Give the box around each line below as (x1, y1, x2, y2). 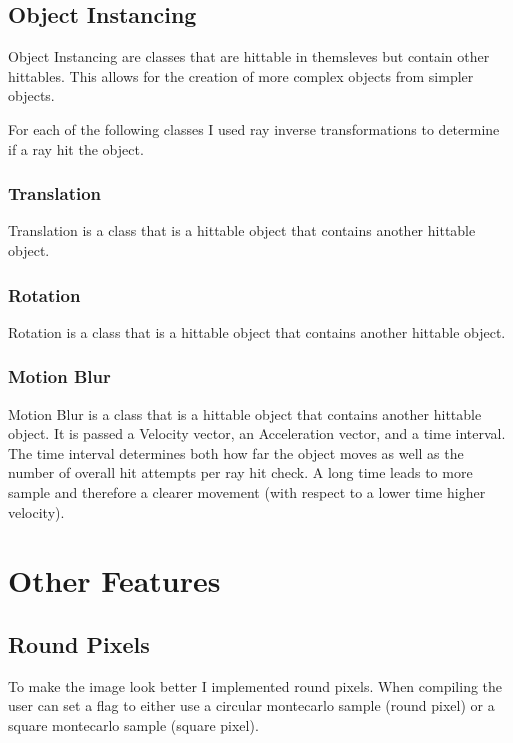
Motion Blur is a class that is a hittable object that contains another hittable (8, 403, 482, 424)
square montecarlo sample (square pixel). (8, 714, 259, 735)
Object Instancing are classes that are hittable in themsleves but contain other (8, 46, 490, 67)
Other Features (8, 560, 221, 601)
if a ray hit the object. (8, 138, 144, 159)
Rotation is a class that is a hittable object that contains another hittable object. (8, 321, 506, 342)
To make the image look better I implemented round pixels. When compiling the (8, 675, 503, 696)
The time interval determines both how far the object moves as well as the (8, 442, 464, 463)
